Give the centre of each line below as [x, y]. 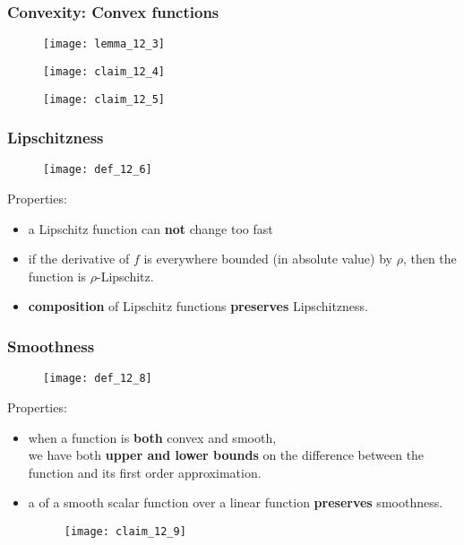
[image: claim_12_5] [104, 99]
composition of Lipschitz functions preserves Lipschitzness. [198, 306]
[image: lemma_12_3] [104, 44]
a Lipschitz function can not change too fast [150, 228]
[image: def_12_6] [98, 170]
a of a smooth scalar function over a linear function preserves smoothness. [236, 502]
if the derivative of [79, 259]
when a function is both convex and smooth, [152, 437]
